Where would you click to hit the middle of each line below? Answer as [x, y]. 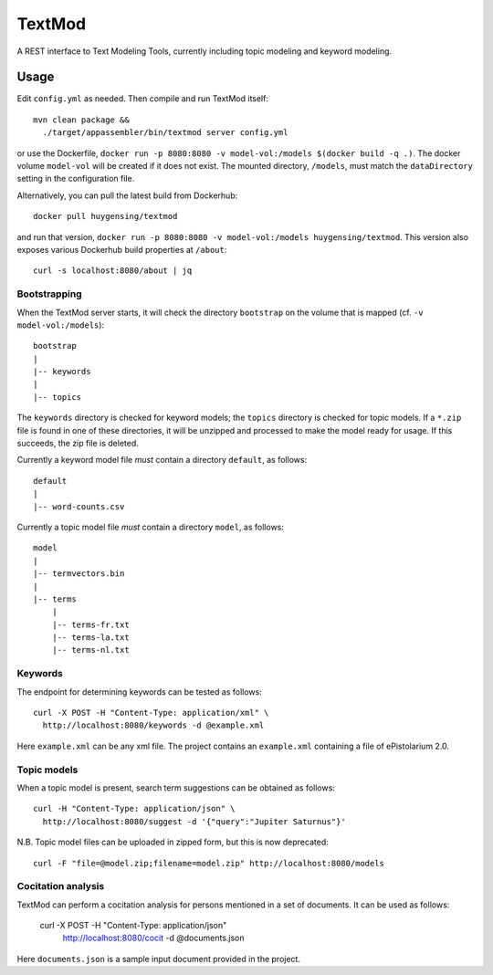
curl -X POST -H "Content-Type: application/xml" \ [151, 713]
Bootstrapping [49, 294]
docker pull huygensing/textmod [105, 216]
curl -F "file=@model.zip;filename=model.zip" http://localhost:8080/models [209, 863]
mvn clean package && [81, 120]
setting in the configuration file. [76, 179]
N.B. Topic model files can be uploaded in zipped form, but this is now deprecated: [173, 842]
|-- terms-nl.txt [90, 650]
